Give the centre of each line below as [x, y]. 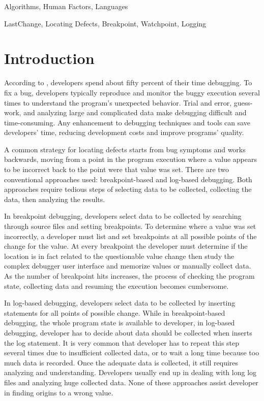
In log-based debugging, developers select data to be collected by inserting [120, 303]
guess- [243, 102]
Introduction [49, 58]
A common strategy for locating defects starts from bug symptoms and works [125, 149]
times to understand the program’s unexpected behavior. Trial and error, [118, 102]
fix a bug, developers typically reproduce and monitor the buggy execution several [132, 92]
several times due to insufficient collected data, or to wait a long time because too [132, 353]
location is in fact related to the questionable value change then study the [119, 256]
